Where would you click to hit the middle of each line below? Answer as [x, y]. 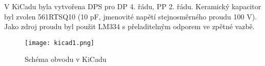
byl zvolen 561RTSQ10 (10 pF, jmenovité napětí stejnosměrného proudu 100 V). [130, 16]
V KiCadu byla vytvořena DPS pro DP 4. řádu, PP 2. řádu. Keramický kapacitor [133, 6]
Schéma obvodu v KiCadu [66, 59]
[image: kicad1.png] [60, 43]
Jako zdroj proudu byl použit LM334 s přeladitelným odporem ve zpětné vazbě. [129, 26]
